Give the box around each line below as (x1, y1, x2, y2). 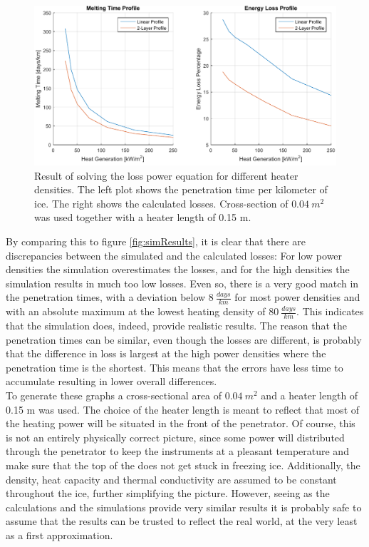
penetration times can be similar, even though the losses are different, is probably (6, 332, 362, 347)
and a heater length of (261, 387, 358, 402)
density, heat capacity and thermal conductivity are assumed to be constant (6, 471, 337, 486)
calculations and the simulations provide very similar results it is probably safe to (6, 499, 362, 514)
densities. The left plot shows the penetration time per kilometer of (34, 182, 328, 197)
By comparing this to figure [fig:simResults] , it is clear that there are (6, 233, 306, 248)
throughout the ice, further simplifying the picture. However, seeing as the (6, 486, 330, 501)
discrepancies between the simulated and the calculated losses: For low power (6, 247, 343, 262)
